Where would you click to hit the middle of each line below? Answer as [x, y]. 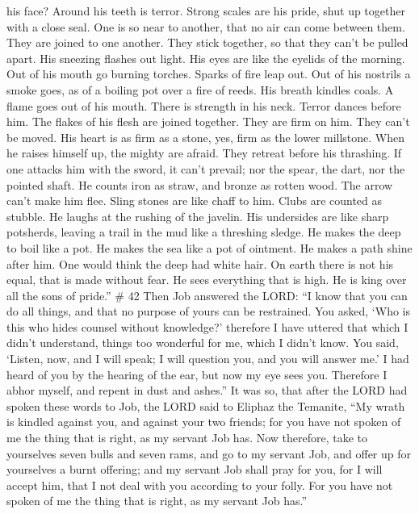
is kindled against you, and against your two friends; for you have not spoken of [204, 422]
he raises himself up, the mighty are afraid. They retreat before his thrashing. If [204, 153]
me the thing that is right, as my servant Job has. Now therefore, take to [187, 438]
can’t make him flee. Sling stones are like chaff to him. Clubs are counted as [195, 201]
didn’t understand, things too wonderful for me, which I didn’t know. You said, [203, 343]
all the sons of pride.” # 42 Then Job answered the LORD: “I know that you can [207, 295]
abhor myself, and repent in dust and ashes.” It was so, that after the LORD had [207, 390]
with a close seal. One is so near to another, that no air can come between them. [206, 26]
